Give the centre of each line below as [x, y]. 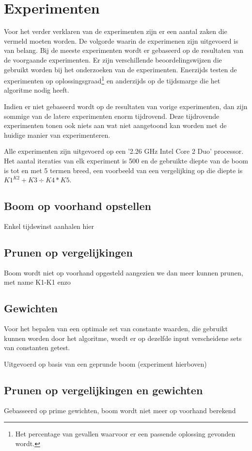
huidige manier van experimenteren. [57, 135]
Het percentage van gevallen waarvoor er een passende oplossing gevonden [125, 434]
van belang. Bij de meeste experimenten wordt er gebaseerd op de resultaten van [124, 50]
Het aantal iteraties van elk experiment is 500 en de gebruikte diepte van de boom [126, 160]
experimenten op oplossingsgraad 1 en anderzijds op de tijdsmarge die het [112, 80]
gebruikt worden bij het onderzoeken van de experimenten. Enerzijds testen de [120, 69]
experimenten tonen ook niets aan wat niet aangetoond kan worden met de [115, 125]
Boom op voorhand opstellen [78, 206]
